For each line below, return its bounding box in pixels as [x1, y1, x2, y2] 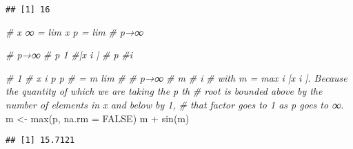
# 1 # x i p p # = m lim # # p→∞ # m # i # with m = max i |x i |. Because [6, 70, 347, 84]
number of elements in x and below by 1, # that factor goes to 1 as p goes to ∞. [6, 98, 344, 112]
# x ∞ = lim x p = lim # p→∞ [6, 24, 143, 38]
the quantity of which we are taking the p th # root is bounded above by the [6, 84, 323, 98]
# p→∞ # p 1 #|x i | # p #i [6, 47, 133, 62]
